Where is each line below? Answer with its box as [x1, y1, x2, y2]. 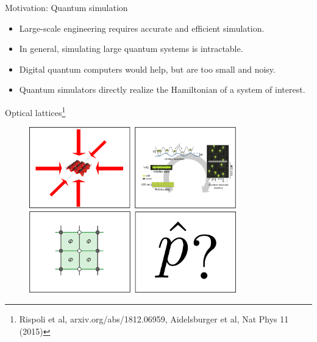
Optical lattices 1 [5, 104, 66, 118]
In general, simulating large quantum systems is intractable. [19, 42, 243, 55]
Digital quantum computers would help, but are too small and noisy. [19, 62, 276, 75]
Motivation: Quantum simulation [5, 1, 128, 13]
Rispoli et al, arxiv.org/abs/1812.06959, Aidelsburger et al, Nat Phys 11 [19, 313, 289, 326]
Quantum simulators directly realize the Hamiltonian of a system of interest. [19, 83, 305, 96]
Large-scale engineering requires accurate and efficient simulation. [19, 21, 265, 34]
